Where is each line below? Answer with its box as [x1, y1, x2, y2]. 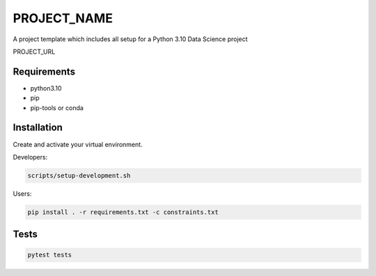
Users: [13, 189, 32, 198]
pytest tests [27, 251, 72, 259]
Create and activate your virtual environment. [13, 140, 143, 148]
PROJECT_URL [13, 47, 56, 56]
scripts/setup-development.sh [27, 171, 131, 179]
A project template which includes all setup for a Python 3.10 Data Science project [13, 35, 248, 43]
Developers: [13, 153, 48, 161]
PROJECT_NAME [13, 10, 113, 26]
